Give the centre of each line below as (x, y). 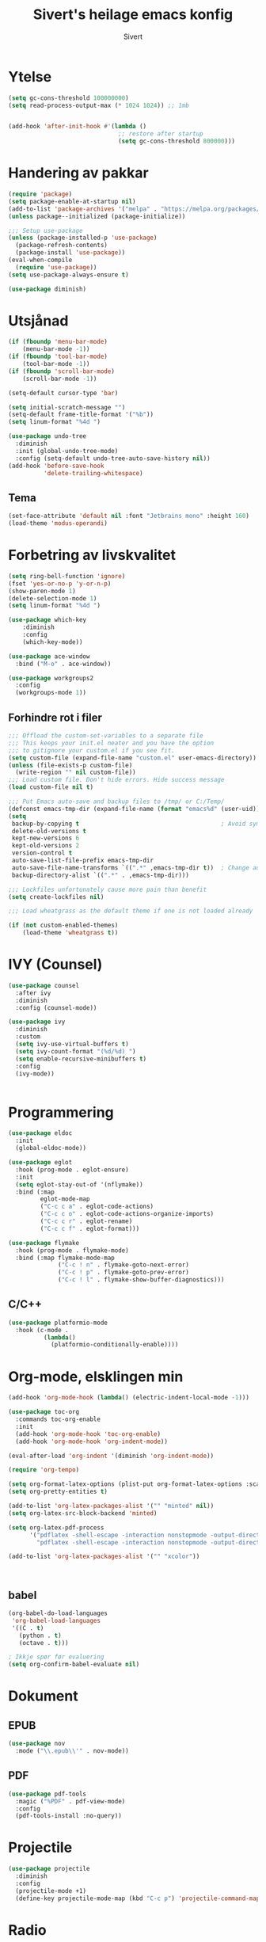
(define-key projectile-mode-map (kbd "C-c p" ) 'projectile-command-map (138, 1898)
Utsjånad (38, 320)
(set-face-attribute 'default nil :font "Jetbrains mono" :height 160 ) (129, 516)
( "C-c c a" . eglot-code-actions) (97, 1207)
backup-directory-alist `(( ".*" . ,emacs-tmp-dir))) (101, 875)
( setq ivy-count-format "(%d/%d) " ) (76, 1051)
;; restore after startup (160, 134)
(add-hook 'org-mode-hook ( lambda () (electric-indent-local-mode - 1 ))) (129, 1398)
